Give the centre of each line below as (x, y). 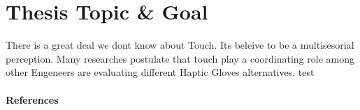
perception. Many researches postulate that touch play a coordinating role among (180, 58)
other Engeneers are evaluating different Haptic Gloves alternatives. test (160, 72)
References (32, 99)
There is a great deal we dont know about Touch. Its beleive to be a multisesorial (180, 45)
